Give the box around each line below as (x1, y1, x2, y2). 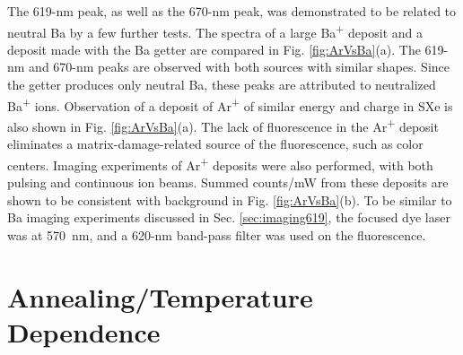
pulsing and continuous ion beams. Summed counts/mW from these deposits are (7, 172, 449, 191)
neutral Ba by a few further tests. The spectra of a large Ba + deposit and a (7, 20, 424, 41)
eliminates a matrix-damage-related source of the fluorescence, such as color (7, 134, 424, 153)
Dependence (7, 313, 161, 350)
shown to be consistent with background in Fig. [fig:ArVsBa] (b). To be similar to (7, 190, 452, 209)
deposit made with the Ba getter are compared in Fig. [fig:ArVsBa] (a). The (7, 39, 421, 58)
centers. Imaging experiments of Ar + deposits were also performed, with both (7, 152, 433, 174)
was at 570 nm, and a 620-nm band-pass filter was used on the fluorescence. (7, 225, 426, 244)
